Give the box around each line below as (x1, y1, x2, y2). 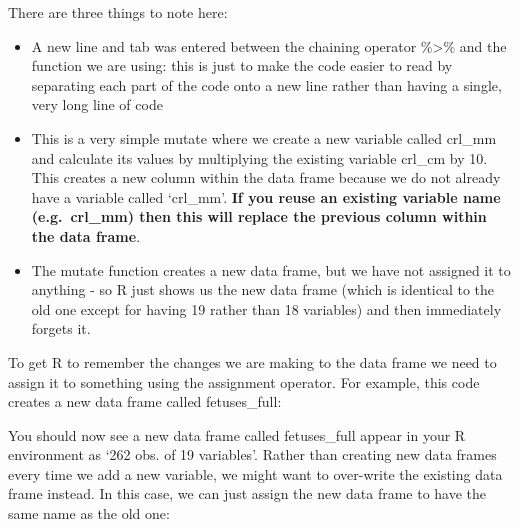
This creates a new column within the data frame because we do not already (31, 167, 501, 188)
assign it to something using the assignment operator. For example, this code (8, 371, 480, 392)
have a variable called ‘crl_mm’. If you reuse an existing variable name (31, 186, 501, 207)
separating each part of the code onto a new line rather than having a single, (31, 74, 502, 95)
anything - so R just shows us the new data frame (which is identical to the (31, 279, 495, 300)
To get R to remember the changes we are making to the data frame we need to (8, 351, 497, 372)
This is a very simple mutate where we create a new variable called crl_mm (31, 127, 497, 148)
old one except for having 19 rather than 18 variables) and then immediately (31, 298, 502, 319)
